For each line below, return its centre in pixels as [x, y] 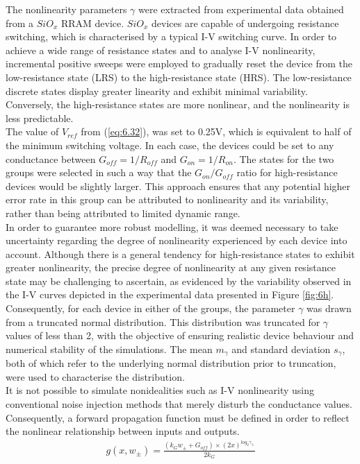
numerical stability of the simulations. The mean [109, 349]
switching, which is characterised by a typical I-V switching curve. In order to [171, 36]
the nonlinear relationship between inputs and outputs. [123, 431]
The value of [32, 131]
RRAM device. [92, 23]
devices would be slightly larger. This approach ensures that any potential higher [178, 186]
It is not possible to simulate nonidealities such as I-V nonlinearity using [160, 390]
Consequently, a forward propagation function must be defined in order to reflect [178, 417]
